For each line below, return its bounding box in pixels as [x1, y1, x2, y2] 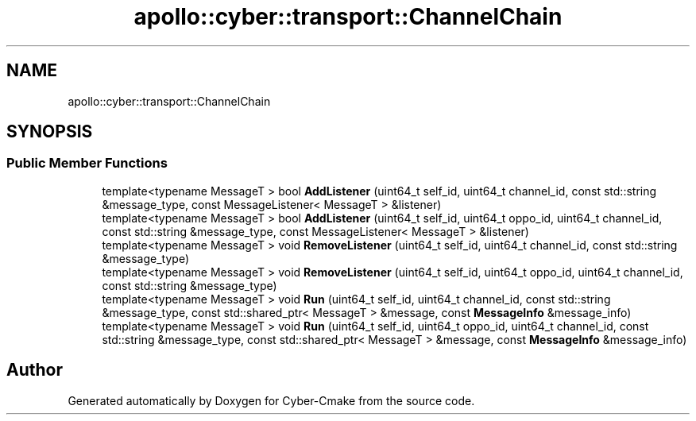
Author [6, 360, 63, 380]
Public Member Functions [6, 155, 168, 172]
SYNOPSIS [6, 122, 93, 142]
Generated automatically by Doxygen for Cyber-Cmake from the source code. [68, 393, 475, 407]
